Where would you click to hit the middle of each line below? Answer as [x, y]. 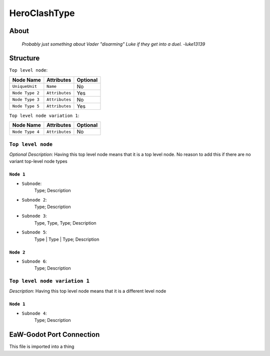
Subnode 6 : [34, 261]
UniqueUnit [25, 86]
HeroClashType [42, 13]
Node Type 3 [26, 100]
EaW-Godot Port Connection [54, 335]
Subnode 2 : [34, 200]
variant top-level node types [38, 161]
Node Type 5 [26, 106]
